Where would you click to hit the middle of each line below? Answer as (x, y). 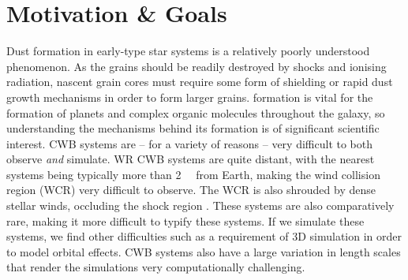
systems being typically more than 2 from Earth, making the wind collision (193, 174)
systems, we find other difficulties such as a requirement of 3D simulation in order (204, 236)
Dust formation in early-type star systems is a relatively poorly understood (188, 51)
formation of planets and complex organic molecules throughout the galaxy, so (196, 112)
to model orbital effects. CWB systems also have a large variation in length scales (204, 251)
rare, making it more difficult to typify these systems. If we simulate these (185, 220)
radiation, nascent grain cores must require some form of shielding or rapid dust (200, 82)
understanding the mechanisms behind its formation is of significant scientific (193, 128)
